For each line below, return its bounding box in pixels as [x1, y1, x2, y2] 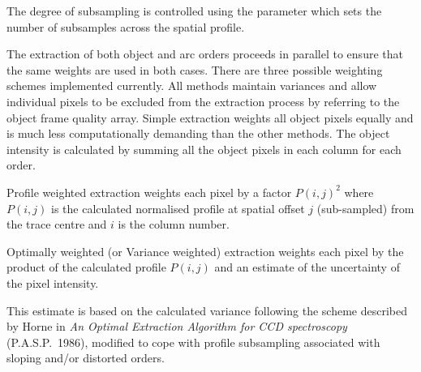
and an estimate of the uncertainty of [214, 259, 400, 276]
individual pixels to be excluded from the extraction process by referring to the [6, 92, 400, 109]
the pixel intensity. [6, 274, 99, 291]
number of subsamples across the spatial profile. [6, 18, 245, 35]
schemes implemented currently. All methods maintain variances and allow [6, 77, 377, 94]
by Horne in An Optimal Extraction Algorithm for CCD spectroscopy [6, 318, 347, 335]
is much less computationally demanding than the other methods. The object [6, 125, 390, 142]
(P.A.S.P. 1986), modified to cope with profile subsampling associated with [6, 333, 380, 350]
